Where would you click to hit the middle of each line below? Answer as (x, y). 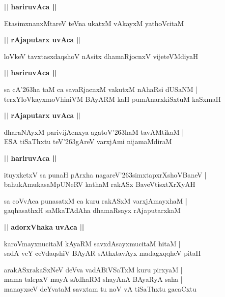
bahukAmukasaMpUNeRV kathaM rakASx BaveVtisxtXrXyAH (100, 184)
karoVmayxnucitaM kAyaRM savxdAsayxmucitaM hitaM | (92, 243)
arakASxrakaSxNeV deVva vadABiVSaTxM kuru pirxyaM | (93, 269)
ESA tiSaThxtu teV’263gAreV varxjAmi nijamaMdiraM (88, 141)
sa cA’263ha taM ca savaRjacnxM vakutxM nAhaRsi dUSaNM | (101, 89)
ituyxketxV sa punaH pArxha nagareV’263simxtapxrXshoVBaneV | (105, 174)
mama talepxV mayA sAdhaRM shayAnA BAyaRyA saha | (93, 279)
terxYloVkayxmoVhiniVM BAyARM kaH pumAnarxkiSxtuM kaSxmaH (112, 99)
